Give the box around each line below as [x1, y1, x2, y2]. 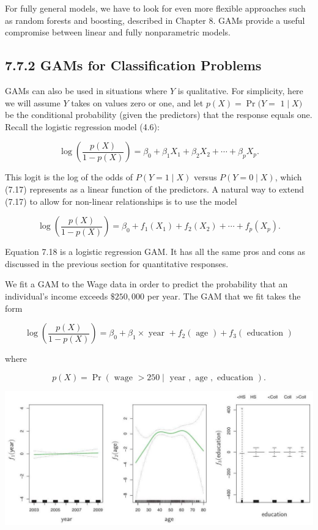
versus [193, 171, 217, 183]
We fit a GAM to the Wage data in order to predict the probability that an [5, 278, 288, 290]
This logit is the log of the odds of [5, 171, 133, 183]
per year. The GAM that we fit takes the [147, 289, 301, 302]
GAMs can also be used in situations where [5, 84, 168, 97]
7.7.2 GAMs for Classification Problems [5, 56, 262, 75]
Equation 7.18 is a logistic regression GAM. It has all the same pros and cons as [5, 245, 306, 258]
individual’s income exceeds [5, 289, 108, 302]
